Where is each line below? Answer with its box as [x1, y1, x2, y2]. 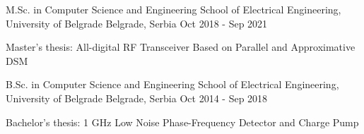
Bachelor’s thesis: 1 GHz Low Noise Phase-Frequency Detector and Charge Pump [6, 114, 359, 129]
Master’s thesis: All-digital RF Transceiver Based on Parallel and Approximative [6, 39, 356, 54]
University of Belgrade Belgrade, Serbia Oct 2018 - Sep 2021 [6, 16, 268, 30]
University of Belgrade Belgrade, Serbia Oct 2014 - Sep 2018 [6, 90, 268, 105]
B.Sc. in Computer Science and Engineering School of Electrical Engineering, [6, 77, 339, 92]
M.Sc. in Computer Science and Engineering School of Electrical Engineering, [6, 2, 341, 16]
